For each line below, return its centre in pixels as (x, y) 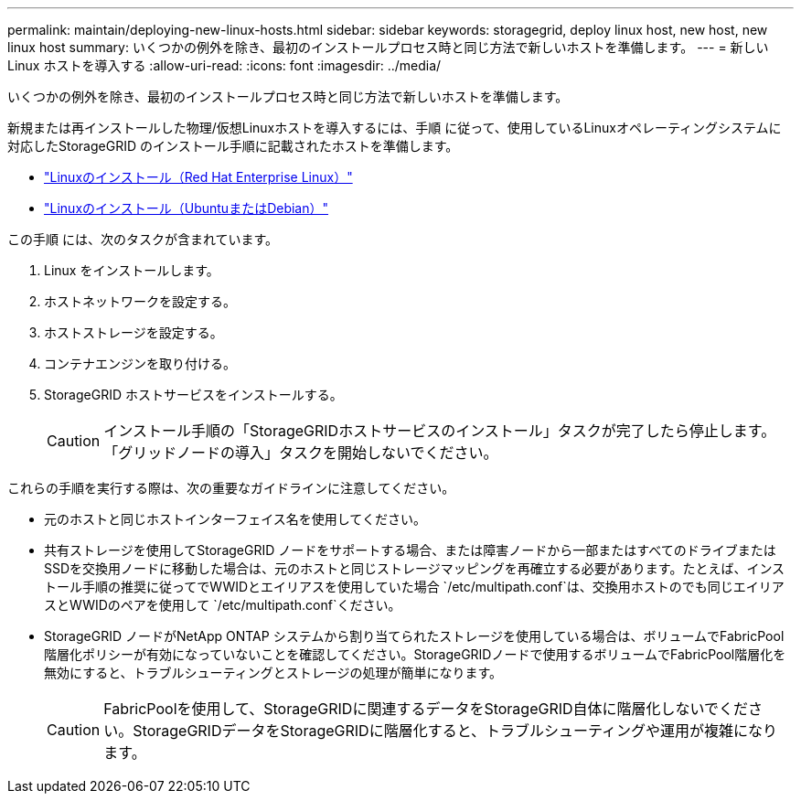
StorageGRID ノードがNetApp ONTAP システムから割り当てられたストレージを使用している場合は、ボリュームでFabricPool (414, 636)
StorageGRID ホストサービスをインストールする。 (193, 395)
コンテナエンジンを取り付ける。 (140, 363)
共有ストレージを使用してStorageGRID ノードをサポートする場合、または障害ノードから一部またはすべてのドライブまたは (410, 550)
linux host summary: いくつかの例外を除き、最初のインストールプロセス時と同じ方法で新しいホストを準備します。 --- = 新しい (388, 47)
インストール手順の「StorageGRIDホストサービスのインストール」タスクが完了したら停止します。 (440, 431)
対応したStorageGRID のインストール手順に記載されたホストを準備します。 (233, 146)
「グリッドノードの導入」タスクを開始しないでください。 (301, 453)
